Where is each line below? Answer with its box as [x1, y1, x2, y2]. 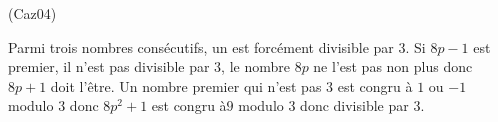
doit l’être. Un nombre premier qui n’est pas [50, 75, 322, 96]
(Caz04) [8, 3, 57, 23]
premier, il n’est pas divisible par [8, 56, 210, 77]
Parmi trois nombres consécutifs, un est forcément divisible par [8, 36, 394, 57]
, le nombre [221, 56, 290, 77]
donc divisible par [300, 95, 409, 116]
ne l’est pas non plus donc [313, 56, 473, 77]
